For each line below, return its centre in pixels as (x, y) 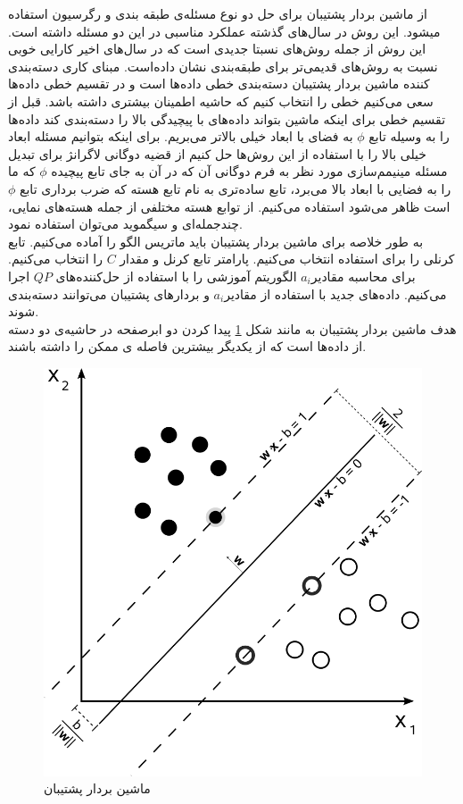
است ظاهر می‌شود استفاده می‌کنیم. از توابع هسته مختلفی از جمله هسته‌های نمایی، (229, 206)
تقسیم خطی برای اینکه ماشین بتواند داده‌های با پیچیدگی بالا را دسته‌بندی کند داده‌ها (227, 118)
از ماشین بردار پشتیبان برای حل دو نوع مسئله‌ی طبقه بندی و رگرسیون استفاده (218, 13)
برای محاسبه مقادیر (363, 276)
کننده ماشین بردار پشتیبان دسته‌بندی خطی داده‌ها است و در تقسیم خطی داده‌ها (219, 84)
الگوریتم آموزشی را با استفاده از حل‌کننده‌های (176, 276)
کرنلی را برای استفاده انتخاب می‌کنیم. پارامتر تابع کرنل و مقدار (287, 259)
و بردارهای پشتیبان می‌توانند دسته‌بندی (109, 293)
